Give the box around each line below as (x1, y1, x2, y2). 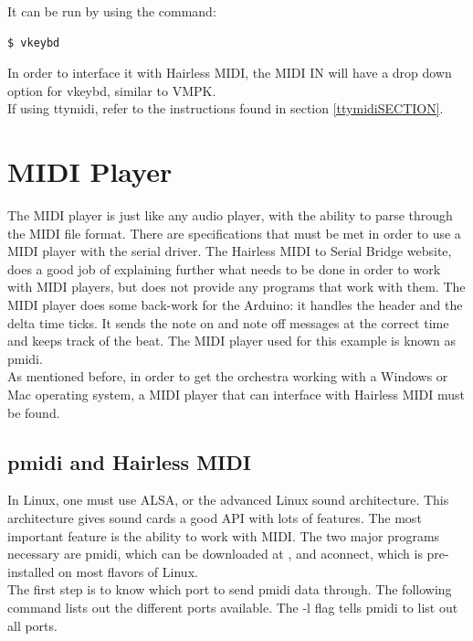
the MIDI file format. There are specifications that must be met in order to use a (7, 223, 461, 242)
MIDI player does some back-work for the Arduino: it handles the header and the (7, 295, 463, 315)
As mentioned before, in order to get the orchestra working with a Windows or (7, 367, 448, 386)
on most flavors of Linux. (58, 561, 198, 581)
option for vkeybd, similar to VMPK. (7, 80, 216, 100)
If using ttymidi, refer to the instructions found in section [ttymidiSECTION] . (7, 99, 444, 118)
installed (7, 561, 55, 581)
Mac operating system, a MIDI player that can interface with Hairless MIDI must (7, 385, 466, 404)
